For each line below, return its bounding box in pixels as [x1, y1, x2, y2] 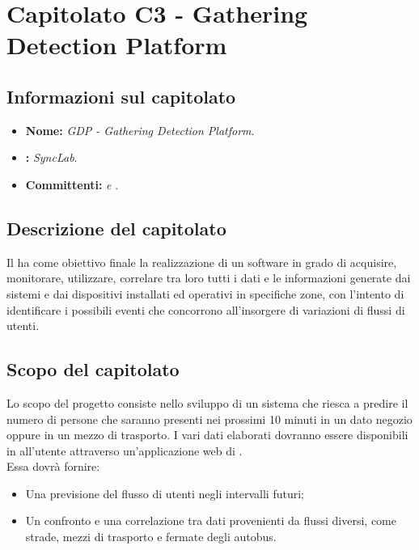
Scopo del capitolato [6, 357, 180, 382]
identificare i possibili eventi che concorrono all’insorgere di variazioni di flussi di [6, 301, 405, 318]
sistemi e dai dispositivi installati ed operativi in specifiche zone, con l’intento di [6, 285, 404, 302]
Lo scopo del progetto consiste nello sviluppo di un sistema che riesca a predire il [6, 394, 408, 411]
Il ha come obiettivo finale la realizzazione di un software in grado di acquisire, [6, 253, 397, 270]
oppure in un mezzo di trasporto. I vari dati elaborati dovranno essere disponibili [6, 426, 408, 443]
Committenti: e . [25, 176, 119, 192]
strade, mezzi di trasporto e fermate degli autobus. [25, 528, 277, 545]
